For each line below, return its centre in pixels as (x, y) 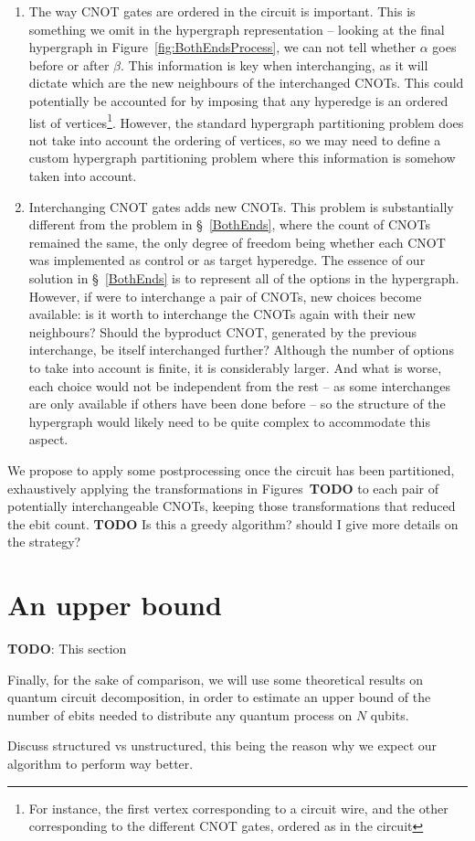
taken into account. (83, 176)
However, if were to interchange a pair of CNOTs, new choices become (225, 296)
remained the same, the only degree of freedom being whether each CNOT (237, 242)
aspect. (48, 439)
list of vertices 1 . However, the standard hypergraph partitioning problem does (246, 121)
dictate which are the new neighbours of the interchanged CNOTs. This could (246, 83)
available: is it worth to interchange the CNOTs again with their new (222, 314)
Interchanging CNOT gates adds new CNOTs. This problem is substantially (241, 206)
